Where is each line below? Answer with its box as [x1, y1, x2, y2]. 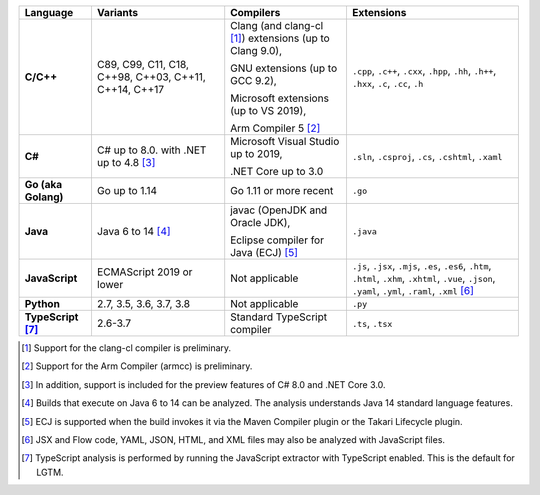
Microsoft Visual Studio [230, 135, 340, 148]
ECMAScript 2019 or [96, 265, 193, 279]
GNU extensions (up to [230, 61, 338, 75]
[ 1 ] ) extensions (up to [230, 31, 330, 45]
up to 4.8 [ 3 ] [96, 156, 156, 169]
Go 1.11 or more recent [230, 184, 334, 197]
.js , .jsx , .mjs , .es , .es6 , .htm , [351, 259, 492, 272]
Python [24, 297, 60, 310]
